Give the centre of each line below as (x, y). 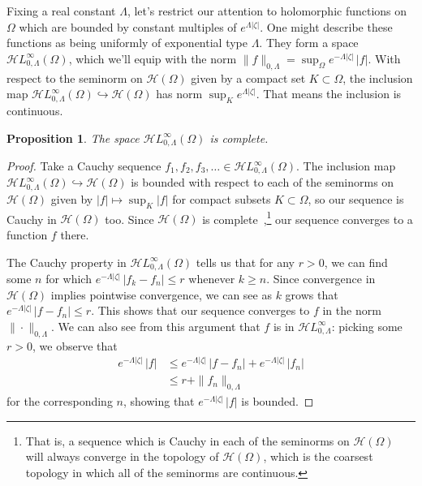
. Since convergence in (321, 279)
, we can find (356, 262)
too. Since (129, 219)
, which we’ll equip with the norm (153, 58)
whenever (212, 279)
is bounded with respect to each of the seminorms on (263, 182)
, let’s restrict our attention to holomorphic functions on (267, 11)
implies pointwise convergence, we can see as (161, 294)
